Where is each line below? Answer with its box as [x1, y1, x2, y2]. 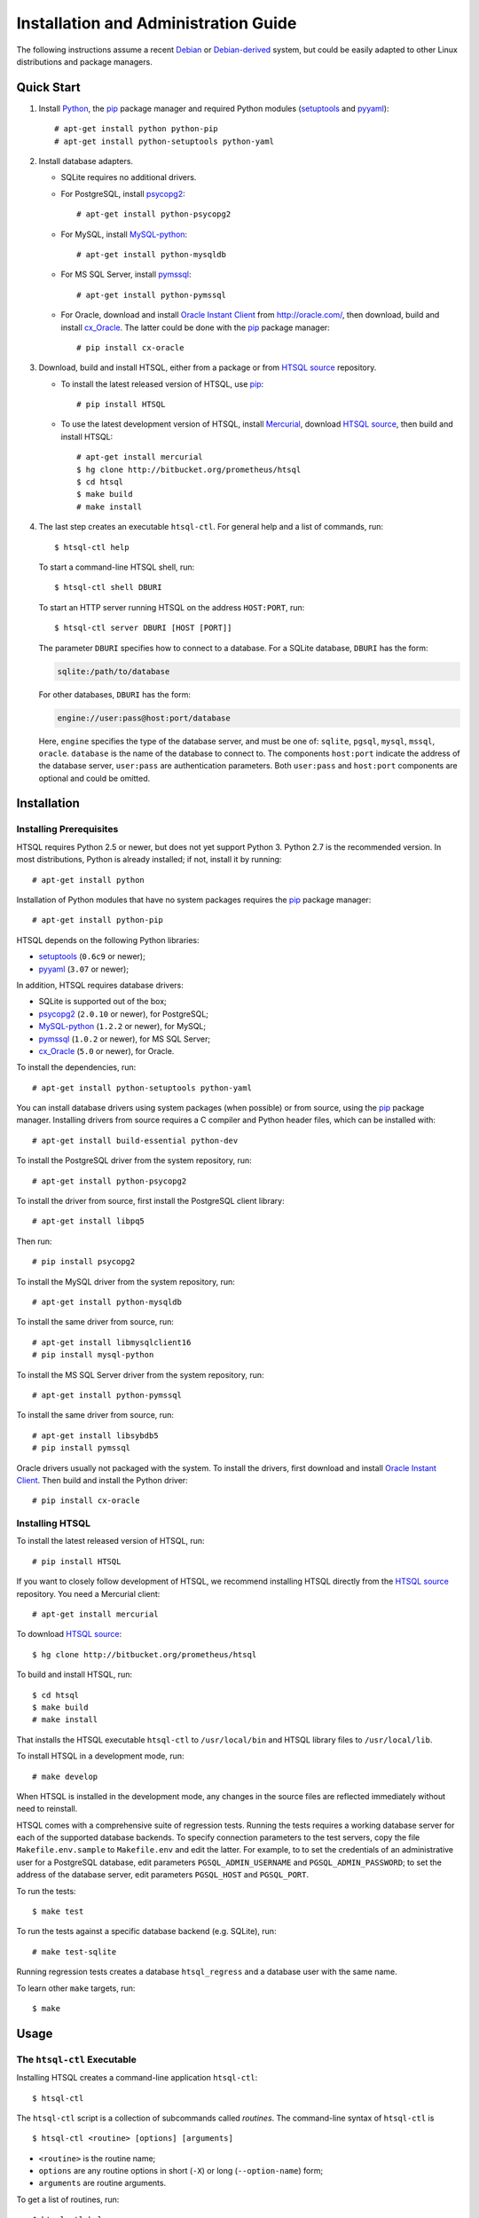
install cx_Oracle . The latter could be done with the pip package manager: [60, 322, 330, 333]
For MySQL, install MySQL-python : [60, 229, 188, 240]
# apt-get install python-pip [32, 915, 164, 925]
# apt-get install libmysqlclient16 [32, 1337, 192, 1348]
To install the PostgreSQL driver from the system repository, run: [16, 1155, 252, 1166]
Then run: [16, 1236, 52, 1247]
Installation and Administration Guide [16, 13, 297, 33]
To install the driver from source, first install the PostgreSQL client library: [16, 1196, 285, 1207]
